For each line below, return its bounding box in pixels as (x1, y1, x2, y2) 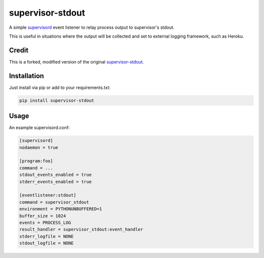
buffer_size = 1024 (19, 213, 66, 218)
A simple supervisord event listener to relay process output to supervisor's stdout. (9, 24, 175, 30)
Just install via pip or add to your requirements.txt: (9, 85, 111, 90)
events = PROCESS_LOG (19, 220, 71, 225)
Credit (9, 46, 29, 54)
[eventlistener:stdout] (19, 193, 77, 198)
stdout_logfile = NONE (19, 240, 74, 246)
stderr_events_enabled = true (19, 179, 92, 184)
